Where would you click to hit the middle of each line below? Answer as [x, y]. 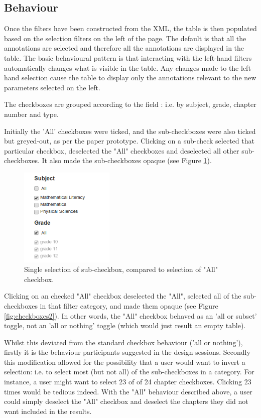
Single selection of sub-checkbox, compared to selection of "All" [121, 269]
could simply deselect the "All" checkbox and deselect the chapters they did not [126, 401]
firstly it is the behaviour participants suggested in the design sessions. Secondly [127, 352]
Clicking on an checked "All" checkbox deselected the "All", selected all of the [123, 296]
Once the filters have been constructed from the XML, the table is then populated [130, 28]
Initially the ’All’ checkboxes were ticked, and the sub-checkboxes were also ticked [130, 131]
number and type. [31, 114]
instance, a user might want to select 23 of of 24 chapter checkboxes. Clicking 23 [128, 382]
